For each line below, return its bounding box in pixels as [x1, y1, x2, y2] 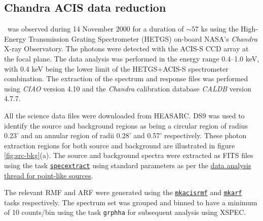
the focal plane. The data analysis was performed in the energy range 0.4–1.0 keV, [4, 53, 259, 64]
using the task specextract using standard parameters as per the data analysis [4, 160, 251, 170]
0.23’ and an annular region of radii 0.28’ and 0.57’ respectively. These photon [4, 130, 247, 141]
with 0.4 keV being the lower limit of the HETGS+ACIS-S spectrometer [4, 63, 229, 74]
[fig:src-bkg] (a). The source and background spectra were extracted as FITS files [4, 150, 253, 161]
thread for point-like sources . [4, 170, 93, 180]
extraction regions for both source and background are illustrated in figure [4, 140, 235, 150]
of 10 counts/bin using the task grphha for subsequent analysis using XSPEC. [4, 207, 246, 217]
